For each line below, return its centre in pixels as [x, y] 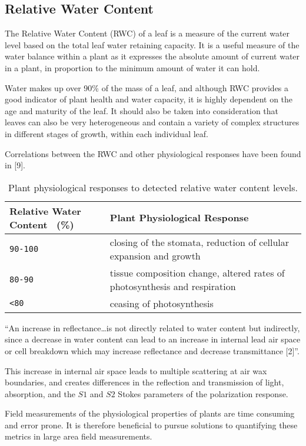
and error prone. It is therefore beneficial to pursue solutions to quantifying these [151, 425]
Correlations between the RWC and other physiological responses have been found [153, 153]
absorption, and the [40, 393]
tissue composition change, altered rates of [197, 272]
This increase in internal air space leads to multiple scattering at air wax [136, 370]
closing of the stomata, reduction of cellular [199, 242]
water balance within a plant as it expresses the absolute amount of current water [152, 56]
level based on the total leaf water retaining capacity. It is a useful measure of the [152, 44]
